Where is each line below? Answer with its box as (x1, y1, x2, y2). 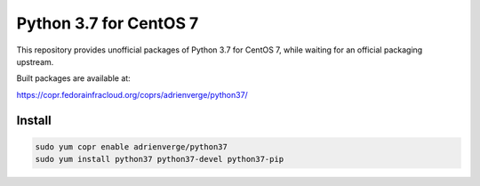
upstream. (16, 56, 54, 67)
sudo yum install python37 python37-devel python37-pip (35, 154, 284, 165)
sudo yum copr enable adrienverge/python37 (35, 142, 228, 151)
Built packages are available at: (16, 73, 131, 84)
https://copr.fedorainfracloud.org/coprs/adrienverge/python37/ (16, 89, 248, 100)
